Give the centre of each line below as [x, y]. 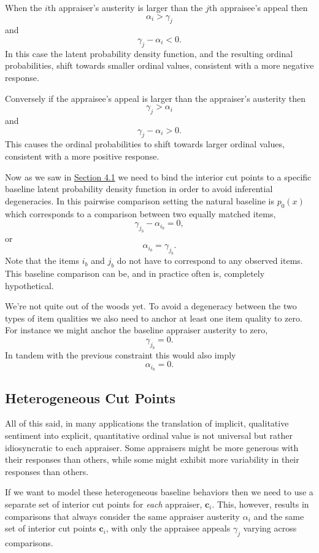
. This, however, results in [260, 504]
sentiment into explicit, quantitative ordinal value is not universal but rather [149, 435]
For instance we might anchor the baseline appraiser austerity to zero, [136, 330]
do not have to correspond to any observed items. [210, 261]
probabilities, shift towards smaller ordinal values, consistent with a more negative [159, 65]
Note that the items [42, 261]
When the [24, 7]
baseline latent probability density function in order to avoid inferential [139, 189]
